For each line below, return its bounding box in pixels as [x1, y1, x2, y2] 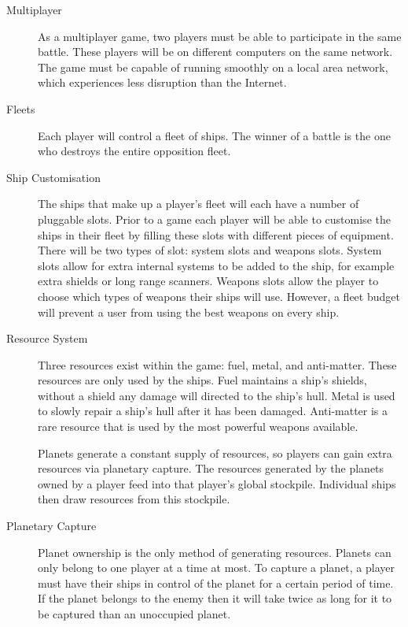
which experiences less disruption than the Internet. [38, 74, 287, 91]
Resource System [6, 330, 88, 347]
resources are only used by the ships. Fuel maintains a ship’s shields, [38, 372, 367, 388]
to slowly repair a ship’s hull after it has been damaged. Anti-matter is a [38, 403, 388, 419]
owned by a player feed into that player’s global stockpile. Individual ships [38, 475, 396, 492]
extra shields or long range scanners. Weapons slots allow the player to [38, 273, 379, 289]
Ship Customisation [6, 169, 101, 185]
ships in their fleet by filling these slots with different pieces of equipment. [38, 226, 394, 243]
